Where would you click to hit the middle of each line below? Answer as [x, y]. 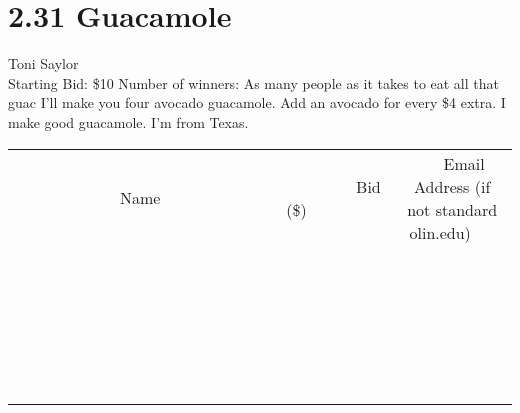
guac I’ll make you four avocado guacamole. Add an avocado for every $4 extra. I [257, 102]
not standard [452, 209]
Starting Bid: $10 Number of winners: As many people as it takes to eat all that [253, 82]
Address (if [452, 186]
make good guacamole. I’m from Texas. [128, 121]
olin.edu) [440, 232]
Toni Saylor [43, 63]
